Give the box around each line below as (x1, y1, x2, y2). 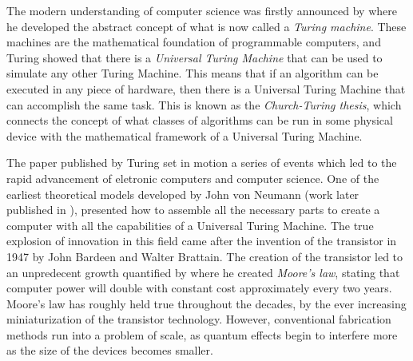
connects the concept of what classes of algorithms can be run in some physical (6, 112, 393, 129)
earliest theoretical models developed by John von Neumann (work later (6, 185, 359, 202)
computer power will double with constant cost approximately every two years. (6, 280, 392, 296)
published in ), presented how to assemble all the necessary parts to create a (6, 201, 380, 218)
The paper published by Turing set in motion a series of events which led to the (6, 154, 397, 171)
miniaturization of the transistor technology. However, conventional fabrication (6, 311, 391, 327)
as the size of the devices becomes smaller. (6, 342, 213, 359)
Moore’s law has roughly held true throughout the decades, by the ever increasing (6, 295, 407, 311)
